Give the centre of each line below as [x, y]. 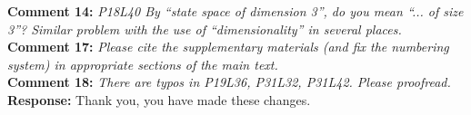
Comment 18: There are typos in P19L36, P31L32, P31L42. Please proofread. [229, 82]
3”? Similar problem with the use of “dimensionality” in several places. [205, 29]
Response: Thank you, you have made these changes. [159, 99]
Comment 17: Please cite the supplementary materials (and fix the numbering [228, 47]
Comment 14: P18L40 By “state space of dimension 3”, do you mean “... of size [235, 11]
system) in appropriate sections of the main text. [143, 64]
